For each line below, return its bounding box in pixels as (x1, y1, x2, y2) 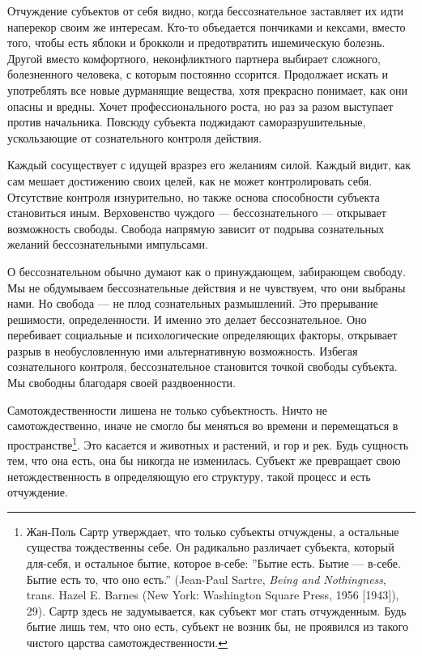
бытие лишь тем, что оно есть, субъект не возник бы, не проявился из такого (26, 618, 409, 635)
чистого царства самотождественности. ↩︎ (26, 634, 228, 651)
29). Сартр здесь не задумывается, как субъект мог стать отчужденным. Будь (26, 602, 407, 619)
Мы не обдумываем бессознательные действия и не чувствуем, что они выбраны (7, 279, 406, 296)
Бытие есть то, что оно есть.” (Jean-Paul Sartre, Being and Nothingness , (26, 570, 386, 587)
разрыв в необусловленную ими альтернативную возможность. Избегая (7, 342, 358, 359)
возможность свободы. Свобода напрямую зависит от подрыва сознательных (7, 219, 385, 236)
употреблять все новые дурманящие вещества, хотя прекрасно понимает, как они (7, 81, 407, 98)
